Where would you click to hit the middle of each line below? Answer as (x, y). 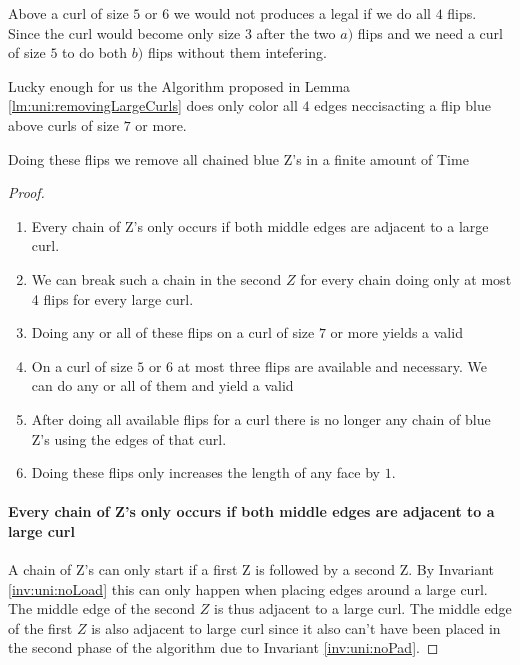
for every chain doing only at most (406, 278)
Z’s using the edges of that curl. (129, 438)
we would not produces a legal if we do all (302, 13)
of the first (40, 627)
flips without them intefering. (237, 52)
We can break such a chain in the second (156, 278)
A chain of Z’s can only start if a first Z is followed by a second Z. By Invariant (251, 569)
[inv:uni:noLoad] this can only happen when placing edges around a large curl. (248, 588)
